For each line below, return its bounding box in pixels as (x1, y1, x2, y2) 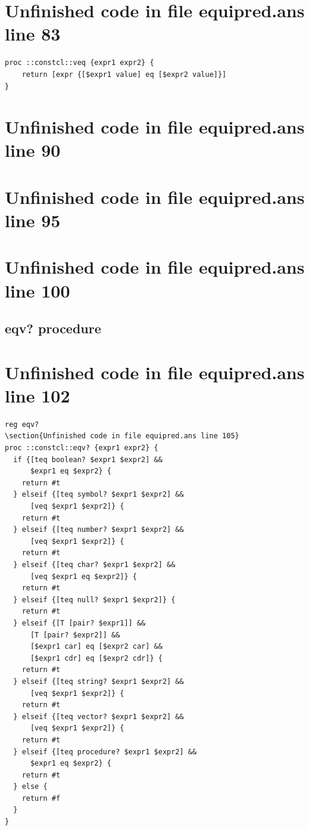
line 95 (5, 208, 61, 233)
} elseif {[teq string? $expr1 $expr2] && (13, 677, 184, 686)
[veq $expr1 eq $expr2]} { (30, 572, 137, 581)
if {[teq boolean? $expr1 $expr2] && (13, 455, 163, 464)
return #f (21, 794, 61, 803)
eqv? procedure (5, 319, 101, 337)
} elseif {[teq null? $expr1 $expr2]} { (13, 595, 176, 604)
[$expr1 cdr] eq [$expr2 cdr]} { (30, 654, 163, 662)
